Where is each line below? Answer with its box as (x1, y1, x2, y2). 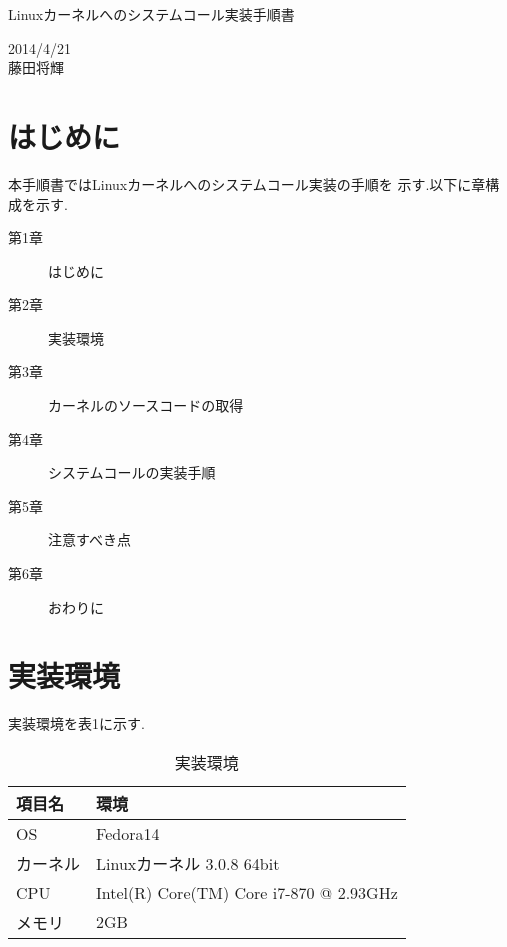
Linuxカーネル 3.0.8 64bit (96, 851, 280, 875)
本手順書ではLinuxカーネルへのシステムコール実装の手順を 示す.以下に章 (8, 173, 486, 194)
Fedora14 (96, 821, 160, 845)
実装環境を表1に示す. (8, 713, 145, 734)
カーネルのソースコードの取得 (48, 395, 244, 416)
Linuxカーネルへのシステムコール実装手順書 (8, 4, 295, 24)
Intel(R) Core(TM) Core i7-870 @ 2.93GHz (96, 880, 398, 904)
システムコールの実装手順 (48, 462, 216, 483)
